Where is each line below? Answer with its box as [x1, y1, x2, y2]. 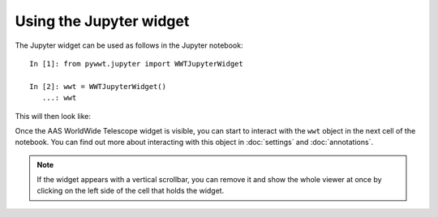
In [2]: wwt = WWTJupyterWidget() [29, 82, 166, 91]
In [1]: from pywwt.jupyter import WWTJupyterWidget [29, 59, 243, 68]
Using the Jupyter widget [15, 12, 190, 30]
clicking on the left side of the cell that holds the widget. [36, 186, 225, 196]
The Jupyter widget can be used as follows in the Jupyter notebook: [15, 40, 243, 50]
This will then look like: [15, 111, 91, 121]
